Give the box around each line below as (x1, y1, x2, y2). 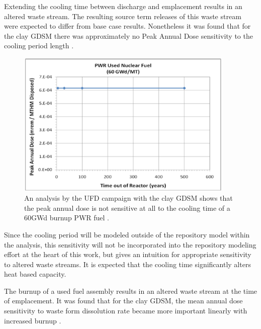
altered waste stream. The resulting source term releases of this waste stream (4, 11, 241, 21)
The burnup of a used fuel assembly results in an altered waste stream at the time (4, 285, 257, 296)
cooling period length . (4, 40, 74, 51)
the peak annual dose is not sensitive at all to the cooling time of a (24, 202, 230, 213)
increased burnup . (4, 315, 61, 325)
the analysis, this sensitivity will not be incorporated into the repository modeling (4, 239, 256, 250)
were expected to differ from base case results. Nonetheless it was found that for (4, 21, 251, 31)
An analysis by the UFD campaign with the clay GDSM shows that (24, 193, 233, 203)
